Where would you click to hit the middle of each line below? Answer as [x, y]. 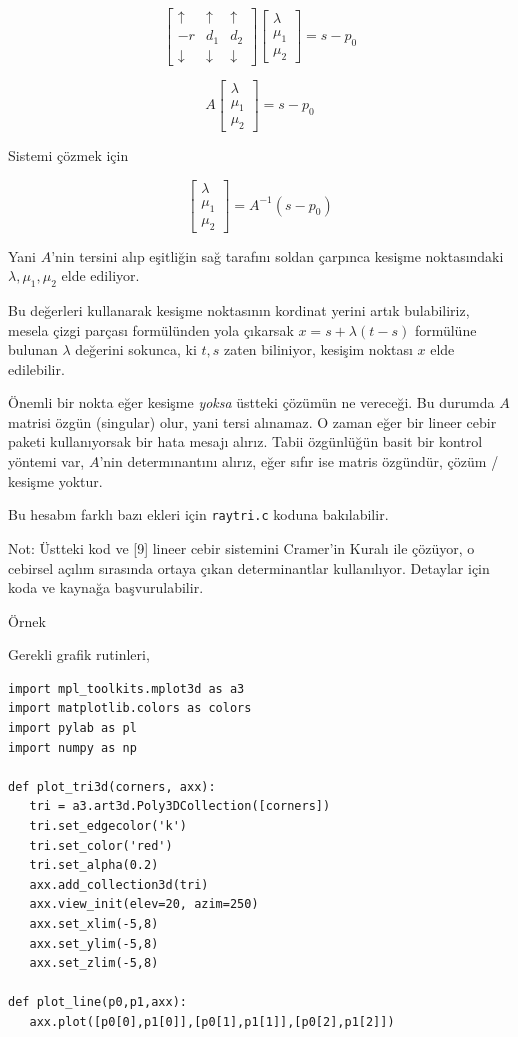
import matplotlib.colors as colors [130, 708]
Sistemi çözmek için [68, 155]
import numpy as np [72, 747]
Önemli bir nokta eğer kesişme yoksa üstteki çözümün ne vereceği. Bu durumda [251, 402]
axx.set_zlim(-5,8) [94, 963]
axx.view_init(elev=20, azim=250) [144, 904]
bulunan [33, 349]
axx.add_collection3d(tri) [119, 884]
